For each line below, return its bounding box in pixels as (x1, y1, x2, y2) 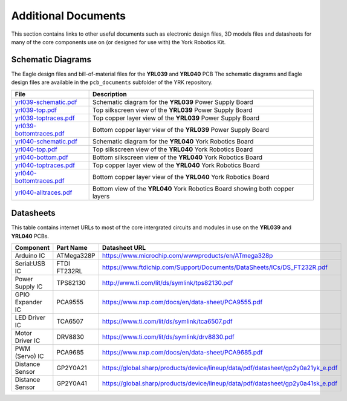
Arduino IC (15, 251, 45, 259)
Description (92, 90, 127, 98)
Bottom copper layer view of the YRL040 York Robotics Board (92, 172, 270, 181)
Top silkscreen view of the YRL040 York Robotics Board (92, 145, 253, 154)
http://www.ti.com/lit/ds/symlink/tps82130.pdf (102, 278, 233, 287)
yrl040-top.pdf (15, 145, 57, 154)
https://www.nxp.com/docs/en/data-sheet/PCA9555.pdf (102, 298, 263, 306)
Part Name (56, 243, 88, 252)
